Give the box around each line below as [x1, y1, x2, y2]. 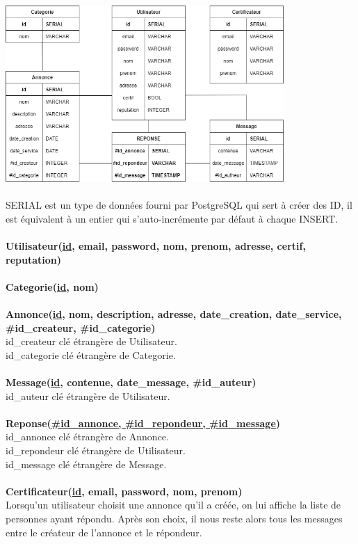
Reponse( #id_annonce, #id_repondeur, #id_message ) [6, 415, 281, 430]
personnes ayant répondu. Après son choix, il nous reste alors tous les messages [6, 511, 343, 525]
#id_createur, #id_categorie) [6, 320, 156, 335]
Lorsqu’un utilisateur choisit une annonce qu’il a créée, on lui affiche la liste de [6, 497, 341, 512]
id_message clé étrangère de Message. [6, 456, 167, 471]
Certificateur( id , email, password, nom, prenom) [6, 483, 243, 498]
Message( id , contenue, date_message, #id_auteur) [6, 375, 257, 390]
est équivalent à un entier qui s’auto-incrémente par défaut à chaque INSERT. [6, 211, 339, 225]
